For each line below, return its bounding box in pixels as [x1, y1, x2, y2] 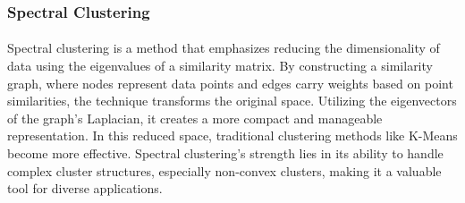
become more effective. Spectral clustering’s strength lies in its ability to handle [7, 144, 444, 162]
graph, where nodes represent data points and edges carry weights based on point [7, 73, 453, 92]
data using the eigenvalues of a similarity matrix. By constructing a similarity [7, 56, 433, 75]
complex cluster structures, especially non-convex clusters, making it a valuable [7, 161, 442, 180]
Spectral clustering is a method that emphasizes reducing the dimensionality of [7, 38, 440, 57]
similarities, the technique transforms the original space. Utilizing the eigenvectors [7, 91, 457, 110]
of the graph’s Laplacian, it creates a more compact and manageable [7, 108, 383, 127]
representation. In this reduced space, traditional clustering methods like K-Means [7, 126, 458, 145]
